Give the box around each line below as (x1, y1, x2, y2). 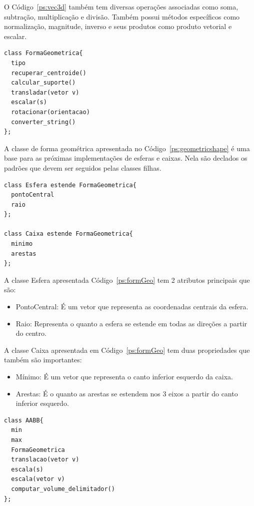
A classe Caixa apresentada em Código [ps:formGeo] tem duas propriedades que (4, 344, 250, 355)
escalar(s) (11, 99, 47, 106)
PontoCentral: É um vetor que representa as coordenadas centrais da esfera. (15, 301, 248, 312)
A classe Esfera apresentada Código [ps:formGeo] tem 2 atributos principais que (4, 274, 250, 285)
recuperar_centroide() (11, 69, 86, 77)
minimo (11, 240, 33, 248)
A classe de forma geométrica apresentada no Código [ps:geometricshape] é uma (4, 143, 250, 153)
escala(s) (11, 465, 43, 473)
